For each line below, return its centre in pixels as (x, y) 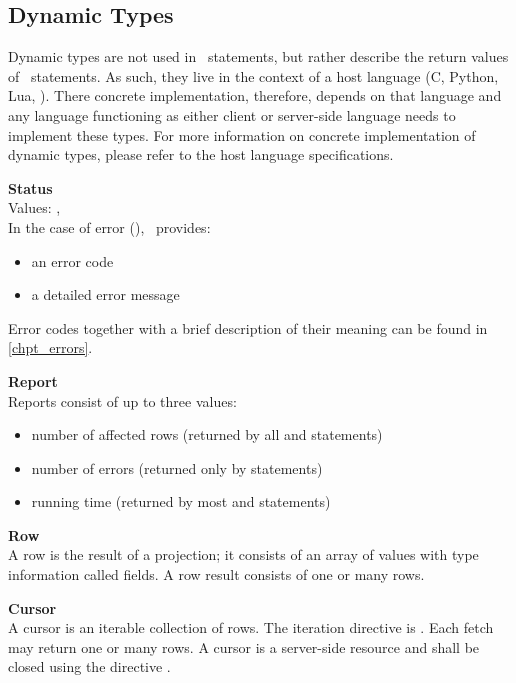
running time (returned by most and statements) (181, 501)
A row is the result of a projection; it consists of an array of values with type (243, 554)
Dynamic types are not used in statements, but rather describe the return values (258, 56)
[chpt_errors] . (50, 347)
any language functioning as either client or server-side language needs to (232, 114)
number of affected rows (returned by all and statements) (207, 434)
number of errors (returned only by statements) (177, 467)
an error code (72, 260)
